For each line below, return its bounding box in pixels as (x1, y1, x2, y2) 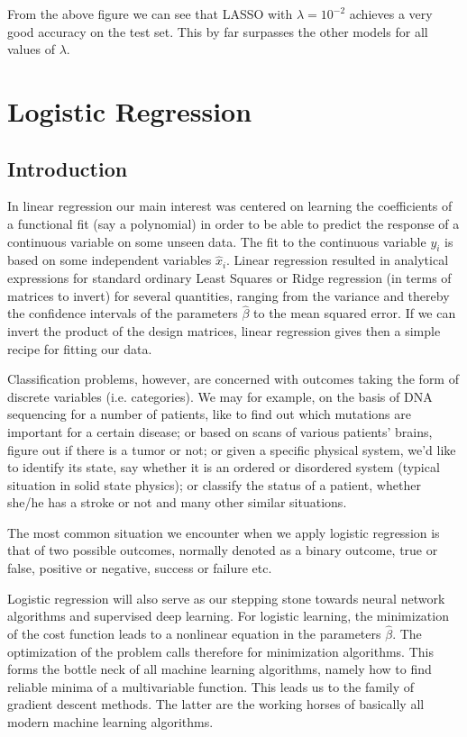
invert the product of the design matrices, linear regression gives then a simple (7, 321, 441, 340)
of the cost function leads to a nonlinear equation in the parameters (7, 624, 381, 643)
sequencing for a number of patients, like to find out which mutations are (7, 405, 411, 423)
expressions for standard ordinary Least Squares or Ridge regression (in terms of (7, 268, 452, 287)
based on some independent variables (7, 250, 212, 269)
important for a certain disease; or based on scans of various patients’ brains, (7, 422, 433, 441)
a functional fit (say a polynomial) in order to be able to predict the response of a (7, 214, 460, 232)
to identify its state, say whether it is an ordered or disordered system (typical (7, 458, 440, 477)
